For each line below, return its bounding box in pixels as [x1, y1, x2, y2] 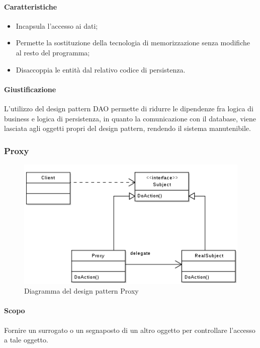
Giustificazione [4, 84, 56, 94]
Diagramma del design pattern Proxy [24, 286, 139, 296]
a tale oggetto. [4, 334, 48, 345]
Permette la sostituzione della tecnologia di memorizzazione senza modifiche [16, 37, 250, 48]
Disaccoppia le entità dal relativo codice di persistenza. [16, 64, 186, 75]
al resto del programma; [16, 47, 90, 57]
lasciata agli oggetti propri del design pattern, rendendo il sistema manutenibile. [4, 123, 251, 133]
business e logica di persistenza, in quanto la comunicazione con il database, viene [4, 113, 256, 123]
